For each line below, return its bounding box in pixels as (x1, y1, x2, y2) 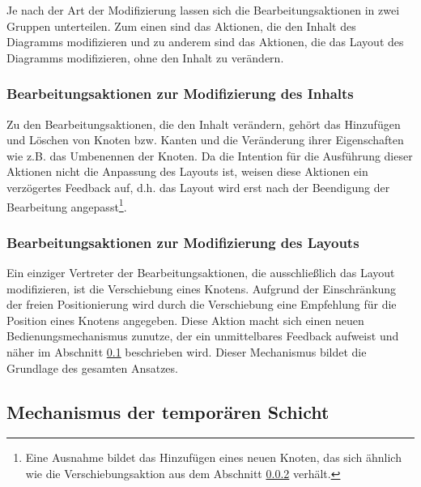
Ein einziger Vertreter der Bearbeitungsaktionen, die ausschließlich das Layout (6, 264, 395, 281)
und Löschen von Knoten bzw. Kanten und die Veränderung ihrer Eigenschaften (6, 131, 404, 148)
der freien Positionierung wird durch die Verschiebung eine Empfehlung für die (6, 296, 397, 313)
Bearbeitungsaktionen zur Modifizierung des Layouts (6, 232, 359, 252)
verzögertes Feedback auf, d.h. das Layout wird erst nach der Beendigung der (6, 178, 390, 195)
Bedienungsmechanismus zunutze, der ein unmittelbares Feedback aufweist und (6, 327, 399, 344)
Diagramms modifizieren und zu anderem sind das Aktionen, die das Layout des (6, 33, 404, 50)
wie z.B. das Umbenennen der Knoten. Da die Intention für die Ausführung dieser (6, 147, 413, 164)
